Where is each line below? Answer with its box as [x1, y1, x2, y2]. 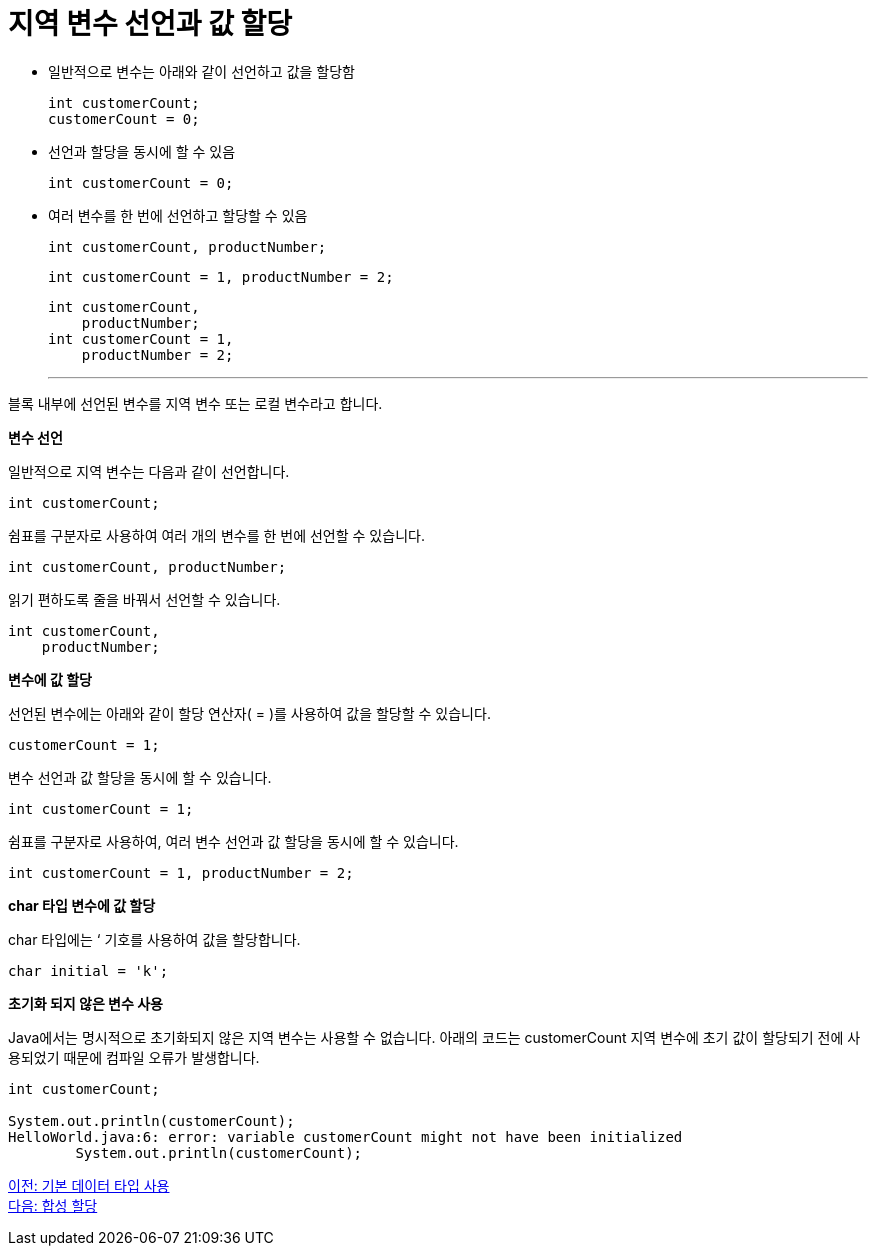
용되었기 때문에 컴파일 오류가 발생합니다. [8, 1048, 260, 1066]
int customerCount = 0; [48, 174, 234, 191]
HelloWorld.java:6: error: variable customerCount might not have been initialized [8, 1128, 683, 1145]
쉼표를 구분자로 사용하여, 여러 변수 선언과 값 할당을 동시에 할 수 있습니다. [8, 832, 459, 850]
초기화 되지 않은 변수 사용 [8, 994, 163, 1012]
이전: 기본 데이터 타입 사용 [8, 1176, 170, 1194]
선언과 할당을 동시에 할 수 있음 [48, 142, 236, 160]
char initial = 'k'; [8, 962, 169, 979]
